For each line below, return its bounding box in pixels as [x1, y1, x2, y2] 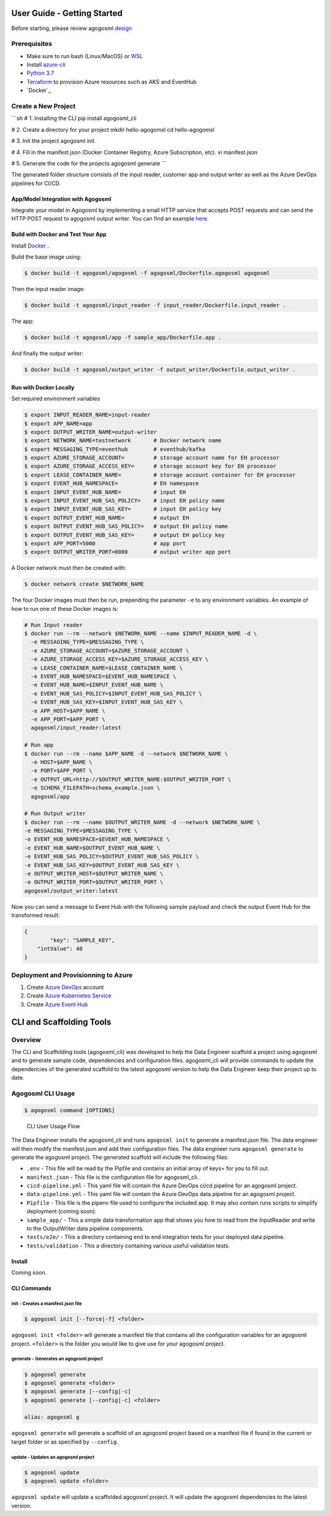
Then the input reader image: [11, 286, 85, 293]
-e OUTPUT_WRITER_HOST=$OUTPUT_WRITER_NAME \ [24, 870, 164, 877]
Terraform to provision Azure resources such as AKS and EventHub [26, 78, 197, 85]
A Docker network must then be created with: [11, 564, 127, 572]
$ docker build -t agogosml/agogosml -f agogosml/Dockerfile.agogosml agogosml [24, 270, 270, 277]
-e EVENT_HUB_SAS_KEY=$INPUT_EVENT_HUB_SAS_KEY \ [31, 699, 183, 706]
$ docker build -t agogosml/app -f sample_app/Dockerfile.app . [24, 334, 222, 341]
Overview [11, 1036, 41, 1044]
